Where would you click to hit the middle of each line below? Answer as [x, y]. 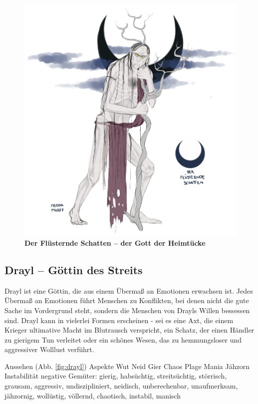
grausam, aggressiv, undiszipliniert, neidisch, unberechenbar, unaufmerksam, [121, 386]
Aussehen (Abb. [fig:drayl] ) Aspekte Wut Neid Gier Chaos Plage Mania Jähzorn [127, 366]
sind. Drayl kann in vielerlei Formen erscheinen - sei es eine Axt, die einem [119, 320]
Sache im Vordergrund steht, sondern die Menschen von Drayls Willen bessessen [127, 310]
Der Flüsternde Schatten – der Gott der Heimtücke [115, 242]
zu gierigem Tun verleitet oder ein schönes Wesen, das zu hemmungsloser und [123, 339]
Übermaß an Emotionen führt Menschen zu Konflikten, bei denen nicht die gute [127, 300]
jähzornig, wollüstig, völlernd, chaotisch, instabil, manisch [93, 395]
